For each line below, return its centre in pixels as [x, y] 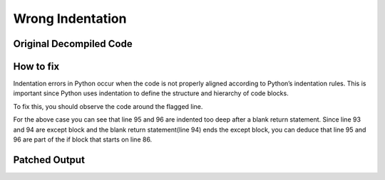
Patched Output [49, 160]
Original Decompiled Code [73, 44]
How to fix [36, 67]
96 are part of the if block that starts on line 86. [83, 139]
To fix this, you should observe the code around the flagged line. [108, 106]
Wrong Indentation [70, 18]
